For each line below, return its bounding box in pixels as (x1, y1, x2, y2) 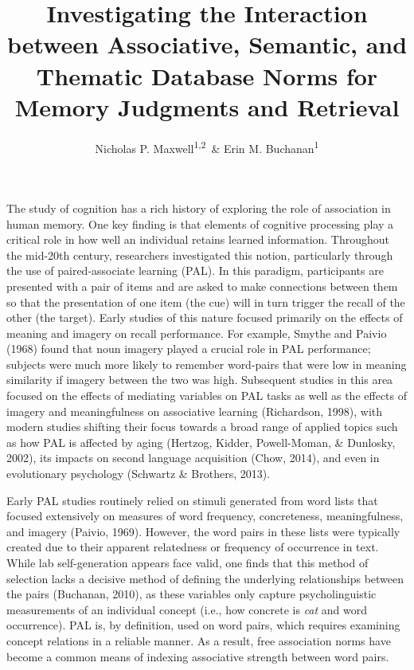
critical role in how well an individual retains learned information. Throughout (6, 231, 390, 248)
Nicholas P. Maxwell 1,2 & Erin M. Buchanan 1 (95, 137, 319, 156)
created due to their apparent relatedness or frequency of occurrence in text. (6, 539, 379, 555)
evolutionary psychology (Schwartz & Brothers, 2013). (6, 465, 271, 482)
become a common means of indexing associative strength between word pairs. (6, 648, 389, 664)
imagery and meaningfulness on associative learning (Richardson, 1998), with (6, 402, 383, 419)
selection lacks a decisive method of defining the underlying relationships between (6, 570, 404, 586)
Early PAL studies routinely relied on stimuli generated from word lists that (6, 492, 378, 508)
